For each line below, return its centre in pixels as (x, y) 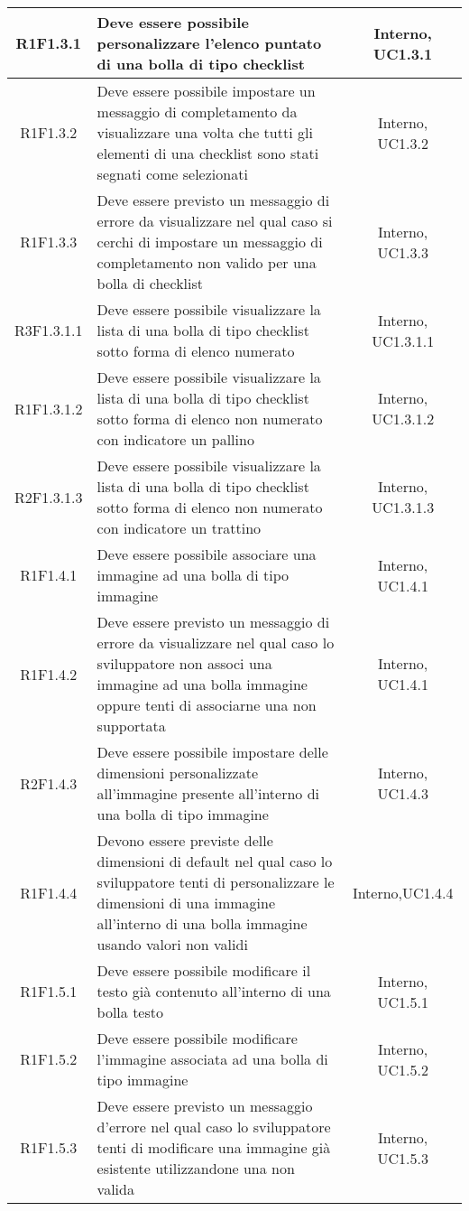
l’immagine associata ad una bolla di (212, 1059)
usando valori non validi (172, 944)
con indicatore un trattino (179, 528)
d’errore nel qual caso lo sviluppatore (214, 1127)
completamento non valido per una (207, 262)
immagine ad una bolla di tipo (193, 575)
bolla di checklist (150, 283)
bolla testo (130, 1012)
